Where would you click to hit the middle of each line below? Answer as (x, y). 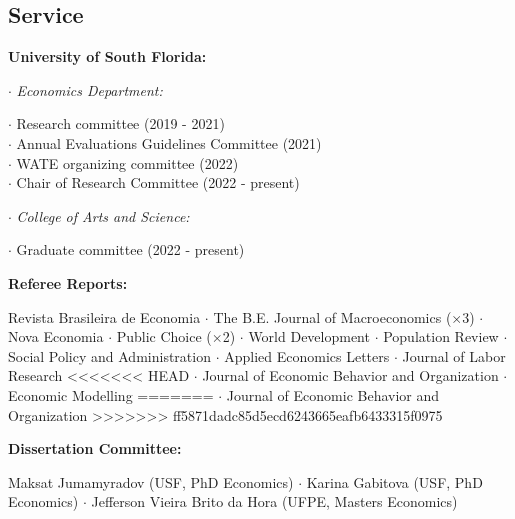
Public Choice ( (164, 336)
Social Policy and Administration (109, 355)
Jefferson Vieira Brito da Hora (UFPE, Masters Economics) (274, 501)
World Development (309, 336)
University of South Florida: (107, 56)
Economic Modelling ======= (111, 394)
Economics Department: (89, 89)
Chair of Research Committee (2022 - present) (158, 182)
